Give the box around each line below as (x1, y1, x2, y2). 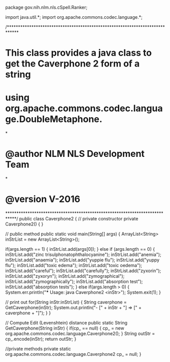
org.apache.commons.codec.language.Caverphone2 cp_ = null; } (5, 351, 142, 357)
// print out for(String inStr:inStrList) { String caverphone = (5, 299, 127, 305)
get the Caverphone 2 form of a (5, 58, 140, 70)
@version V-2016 (5, 193, 80, 205)
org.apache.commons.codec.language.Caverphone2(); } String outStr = (5, 331, 155, 337)
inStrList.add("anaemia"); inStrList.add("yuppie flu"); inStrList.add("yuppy (5, 257, 160, 263)
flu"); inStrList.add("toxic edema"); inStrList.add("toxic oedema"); (5, 262, 143, 268)
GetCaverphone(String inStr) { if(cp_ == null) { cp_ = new (5, 325, 124, 331)
